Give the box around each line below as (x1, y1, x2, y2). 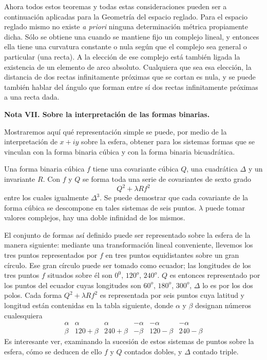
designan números (195, 299, 251, 310)
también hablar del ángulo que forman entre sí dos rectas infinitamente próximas (4, 81, 258, 92)
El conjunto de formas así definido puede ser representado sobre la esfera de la (4, 229, 251, 240)
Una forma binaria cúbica (4, 163, 85, 174)
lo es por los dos (202, 279, 253, 290)
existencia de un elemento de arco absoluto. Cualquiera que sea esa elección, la (4, 61, 252, 72)
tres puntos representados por (4, 249, 98, 260)
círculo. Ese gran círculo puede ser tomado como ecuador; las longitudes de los (4, 259, 251, 270)
